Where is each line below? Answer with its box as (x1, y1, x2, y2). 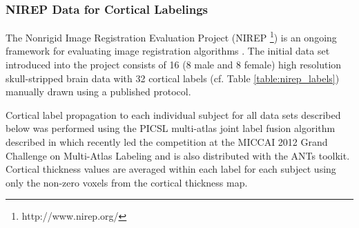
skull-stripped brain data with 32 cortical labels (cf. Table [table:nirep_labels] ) (6, 70, 340, 85)
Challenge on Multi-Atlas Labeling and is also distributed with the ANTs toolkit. (6, 148, 350, 162)
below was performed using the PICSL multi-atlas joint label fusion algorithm (6, 121, 336, 135)
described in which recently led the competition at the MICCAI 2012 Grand (6, 135, 328, 149)
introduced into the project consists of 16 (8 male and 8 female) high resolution (6, 57, 342, 72)
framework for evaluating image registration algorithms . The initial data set (6, 44, 330, 58)
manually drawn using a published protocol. (6, 84, 191, 99)
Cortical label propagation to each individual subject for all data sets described (6, 107, 341, 122)
